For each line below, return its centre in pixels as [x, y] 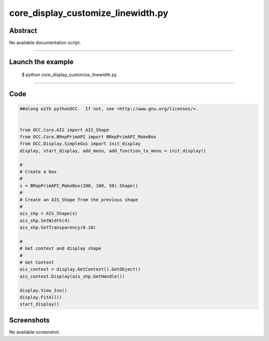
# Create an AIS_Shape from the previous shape [79, 200]
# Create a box [38, 171]
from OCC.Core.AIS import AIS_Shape [65, 130]
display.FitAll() [41, 297]
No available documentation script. [45, 43]
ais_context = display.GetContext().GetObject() [80, 269]
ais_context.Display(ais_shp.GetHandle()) [72, 276]
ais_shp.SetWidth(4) [45, 220]
